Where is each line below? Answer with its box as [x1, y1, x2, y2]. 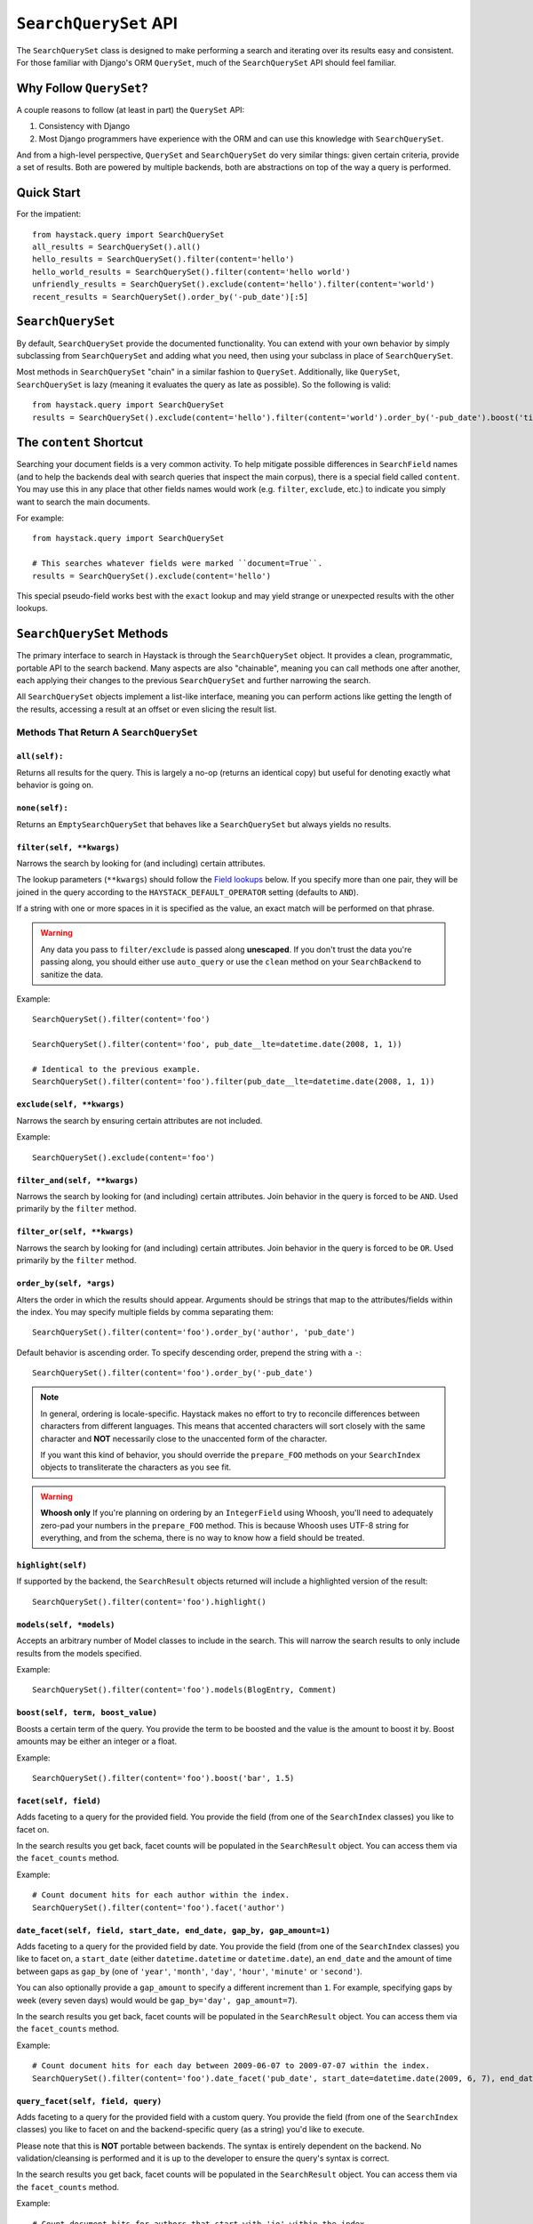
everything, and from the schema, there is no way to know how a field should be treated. [40, 1532, 365, 1543]
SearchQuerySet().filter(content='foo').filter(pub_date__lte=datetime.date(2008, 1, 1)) [32, 1076, 435, 1087]
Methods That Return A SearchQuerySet [16, 726, 199, 738]
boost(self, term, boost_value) [16, 1708, 157, 1718]
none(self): [16, 803, 68, 813]
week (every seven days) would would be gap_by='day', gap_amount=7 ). [16, 1994, 298, 2005]
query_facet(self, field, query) [16, 2096, 163, 2106]
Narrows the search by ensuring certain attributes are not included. [16, 1115, 263, 1125]
